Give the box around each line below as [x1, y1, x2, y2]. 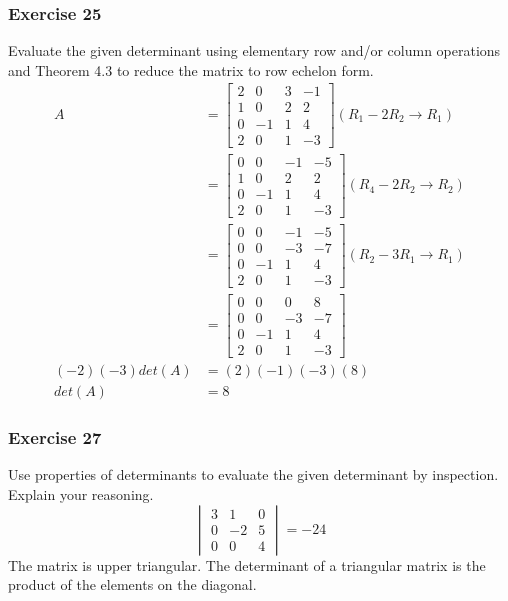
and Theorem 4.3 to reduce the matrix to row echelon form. [8, 59, 374, 80]
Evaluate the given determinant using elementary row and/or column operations [8, 40, 501, 61]
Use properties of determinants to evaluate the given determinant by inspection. [8, 464, 499, 485]
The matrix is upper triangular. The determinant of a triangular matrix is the [8, 554, 486, 575]
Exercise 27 [8, 425, 102, 450]
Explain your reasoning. [8, 483, 154, 504]
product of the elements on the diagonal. [8, 574, 257, 595]
